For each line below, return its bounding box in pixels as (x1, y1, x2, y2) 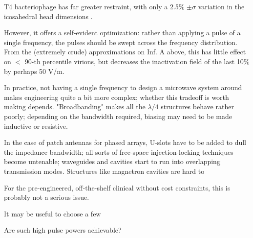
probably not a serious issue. (4, 192, 89, 202)
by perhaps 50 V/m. (4, 66, 64, 76)
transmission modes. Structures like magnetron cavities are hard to (4, 166, 205, 176)
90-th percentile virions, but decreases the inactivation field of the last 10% (24, 56, 250, 66)
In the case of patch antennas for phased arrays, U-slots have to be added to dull (4, 137, 247, 147)
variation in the (198, 1, 245, 11)
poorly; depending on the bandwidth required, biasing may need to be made (4, 111, 232, 121)
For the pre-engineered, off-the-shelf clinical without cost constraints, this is (4, 182, 231, 192)
